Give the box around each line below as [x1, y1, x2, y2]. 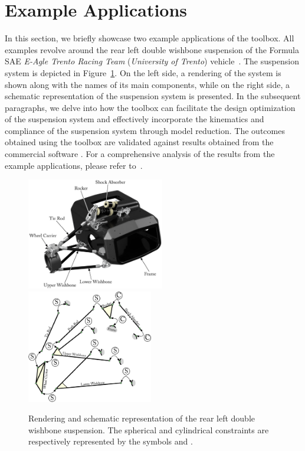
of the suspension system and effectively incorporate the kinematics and [5, 113, 264, 125]
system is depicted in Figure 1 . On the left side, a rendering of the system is [5, 66, 281, 79]
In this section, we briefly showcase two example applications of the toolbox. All [5, 32, 294, 44]
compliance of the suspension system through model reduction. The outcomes [5, 124, 285, 136]
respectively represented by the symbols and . [28, 435, 193, 447]
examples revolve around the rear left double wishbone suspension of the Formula [5, 43, 299, 55]
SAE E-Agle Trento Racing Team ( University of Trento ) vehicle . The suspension [5, 55, 299, 67]
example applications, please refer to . [5, 159, 143, 171]
